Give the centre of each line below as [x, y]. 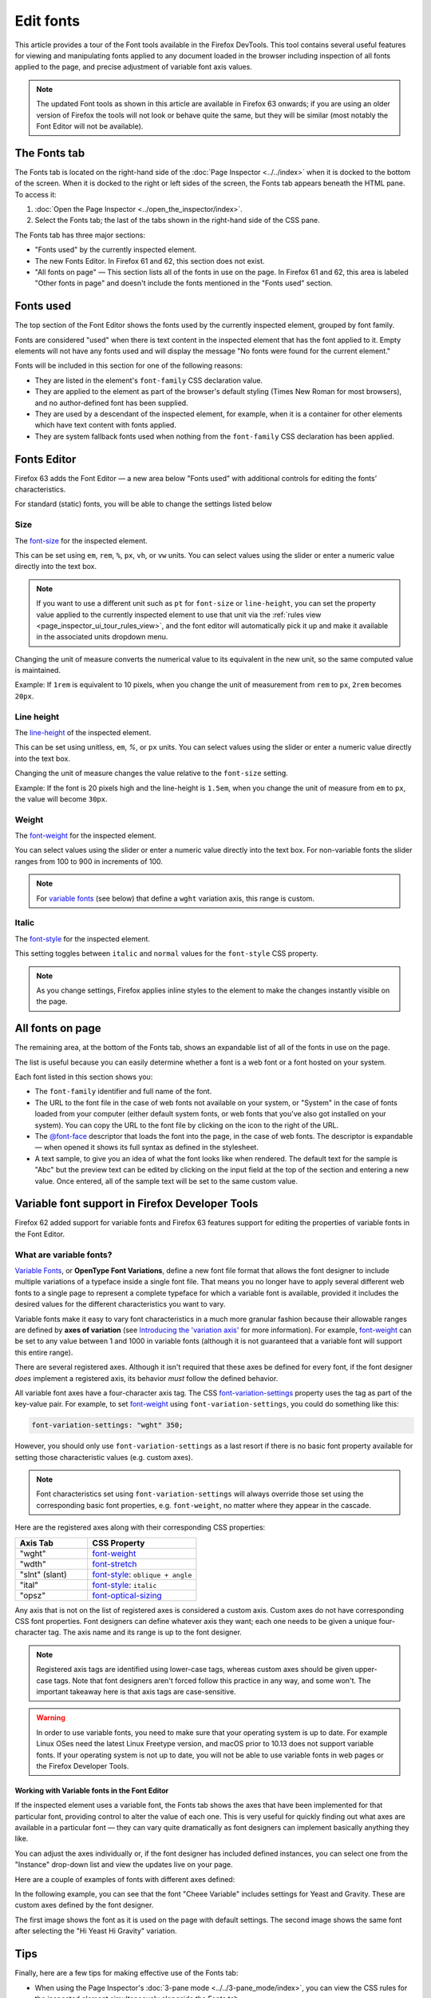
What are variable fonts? [63, 1255]
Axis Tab [36, 1542]
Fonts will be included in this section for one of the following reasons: [129, 366]
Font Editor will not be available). [90, 126]
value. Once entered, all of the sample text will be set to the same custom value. [166, 1181]
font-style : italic [125, 1585]
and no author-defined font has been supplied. [111, 403]
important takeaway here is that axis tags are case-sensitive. [136, 1691]
